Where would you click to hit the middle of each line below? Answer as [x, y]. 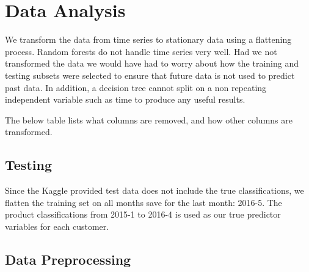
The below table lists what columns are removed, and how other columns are [149, 119]
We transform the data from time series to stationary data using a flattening [148, 39]
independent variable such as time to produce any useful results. [125, 99]
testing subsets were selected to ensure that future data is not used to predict [150, 75]
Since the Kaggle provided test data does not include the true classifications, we [154, 190]
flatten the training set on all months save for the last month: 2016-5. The [144, 202]
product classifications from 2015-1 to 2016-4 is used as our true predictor [143, 214]
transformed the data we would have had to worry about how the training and [152, 63]
